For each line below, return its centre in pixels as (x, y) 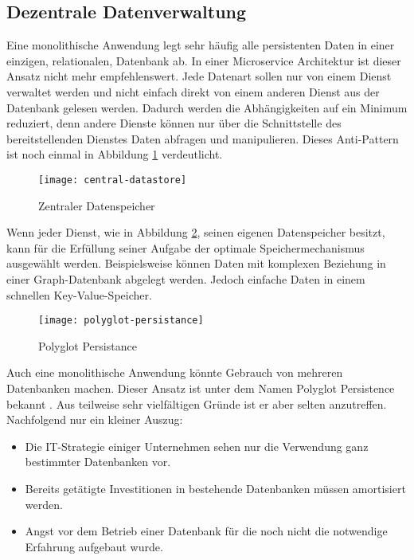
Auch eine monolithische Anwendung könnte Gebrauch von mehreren (175, 372)
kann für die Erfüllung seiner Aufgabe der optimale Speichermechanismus (186, 247)
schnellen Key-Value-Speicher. (79, 294)
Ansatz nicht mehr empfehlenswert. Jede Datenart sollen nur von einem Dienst (199, 76)
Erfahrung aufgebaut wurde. (94, 546)
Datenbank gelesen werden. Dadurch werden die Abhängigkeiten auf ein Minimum (207, 107)
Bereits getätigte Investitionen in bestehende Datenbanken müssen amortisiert (215, 488)
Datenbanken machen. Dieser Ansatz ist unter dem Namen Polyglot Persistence (201, 388)
